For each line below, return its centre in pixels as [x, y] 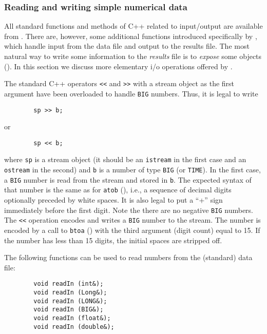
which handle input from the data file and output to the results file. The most [127, 46]
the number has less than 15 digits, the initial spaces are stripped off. [113, 240]
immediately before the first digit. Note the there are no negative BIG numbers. [129, 210]
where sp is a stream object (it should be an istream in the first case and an [125, 159]
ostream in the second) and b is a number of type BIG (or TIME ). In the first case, [132, 170]
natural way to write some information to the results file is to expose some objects [133, 56]
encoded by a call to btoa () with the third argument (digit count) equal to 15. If [132, 230]
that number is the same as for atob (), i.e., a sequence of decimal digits [118, 190]
